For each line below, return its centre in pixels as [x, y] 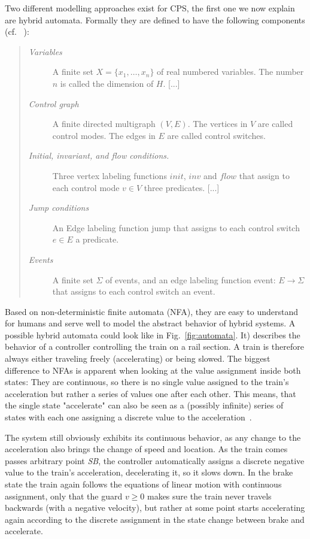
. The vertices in [218, 124]
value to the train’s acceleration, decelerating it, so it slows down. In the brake [149, 472]
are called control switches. [216, 135]
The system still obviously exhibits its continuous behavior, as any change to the [153, 437]
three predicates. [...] [182, 187]
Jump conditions [59, 208]
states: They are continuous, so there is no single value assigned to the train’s [147, 382]
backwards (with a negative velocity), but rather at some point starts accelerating [155, 508]
